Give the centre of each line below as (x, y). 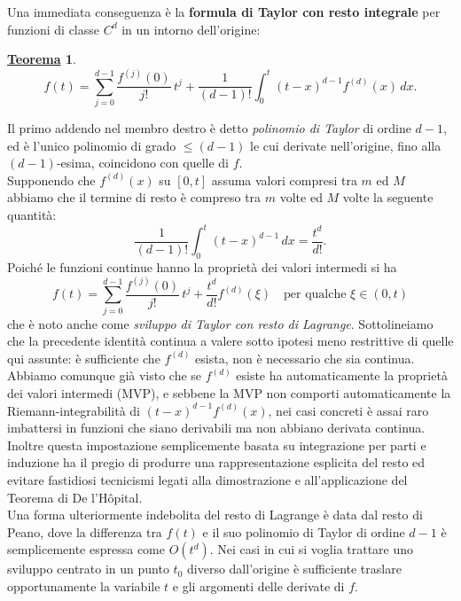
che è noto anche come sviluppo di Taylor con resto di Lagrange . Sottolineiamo (220, 323)
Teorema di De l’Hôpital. (75, 497)
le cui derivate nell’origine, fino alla (346, 145)
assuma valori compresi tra (284, 180)
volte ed (301, 197)
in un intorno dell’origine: (191, 29)
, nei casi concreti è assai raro (348, 410)
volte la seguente (388, 197)
